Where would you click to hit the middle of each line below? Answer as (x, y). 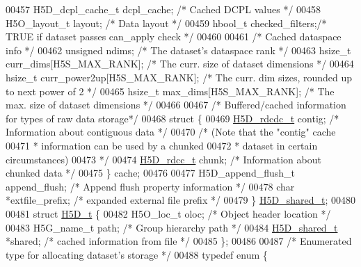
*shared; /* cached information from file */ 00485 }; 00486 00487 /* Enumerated (179, 241)
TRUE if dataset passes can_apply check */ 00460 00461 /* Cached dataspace (174, 37)
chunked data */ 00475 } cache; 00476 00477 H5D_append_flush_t (151, 173)
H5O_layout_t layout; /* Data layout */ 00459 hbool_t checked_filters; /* (166, 23)
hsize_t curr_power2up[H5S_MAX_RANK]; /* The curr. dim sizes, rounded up (179, 77)
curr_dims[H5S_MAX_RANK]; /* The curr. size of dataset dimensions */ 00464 (180, 64)
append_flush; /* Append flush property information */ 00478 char (150, 186)
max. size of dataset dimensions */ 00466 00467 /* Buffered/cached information (176, 105)
